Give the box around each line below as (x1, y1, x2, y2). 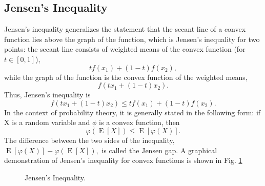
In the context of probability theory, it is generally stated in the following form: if (4, 107, 261, 117)
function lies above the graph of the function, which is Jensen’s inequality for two (4, 33, 260, 44)
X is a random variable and (4, 117, 90, 128)
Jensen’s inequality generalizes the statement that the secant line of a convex (4, 24, 246, 34)
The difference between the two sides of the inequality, (4, 134, 175, 145)
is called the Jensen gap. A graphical (101, 144, 217, 155)
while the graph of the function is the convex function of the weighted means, (4, 71, 248, 82)
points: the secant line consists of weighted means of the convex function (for (4, 44, 246, 54)
